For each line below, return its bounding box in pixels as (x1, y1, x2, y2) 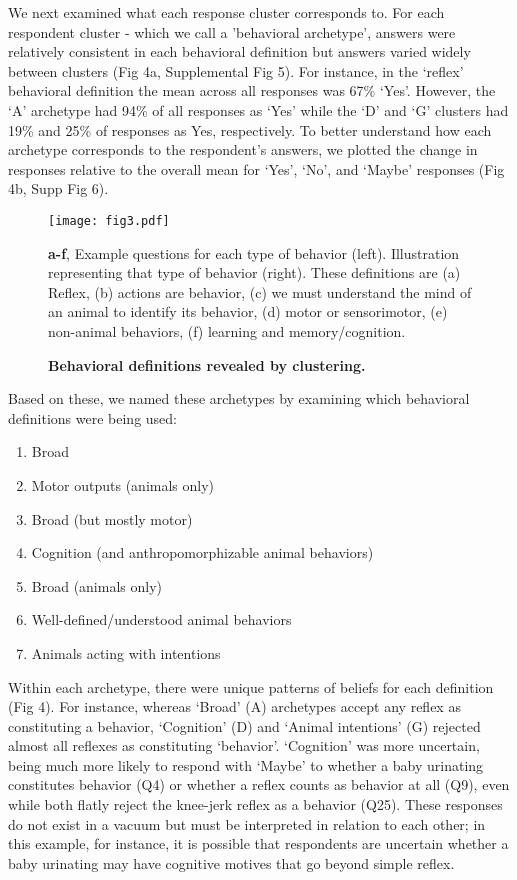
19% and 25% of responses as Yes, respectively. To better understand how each (8, 119, 492, 140)
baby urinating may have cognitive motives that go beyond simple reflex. (8, 852, 455, 873)
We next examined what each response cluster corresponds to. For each (8, 2, 445, 22)
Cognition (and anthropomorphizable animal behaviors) (31, 542, 374, 563)
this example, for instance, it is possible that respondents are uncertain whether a (8, 833, 509, 854)
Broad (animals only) (31, 575, 163, 596)
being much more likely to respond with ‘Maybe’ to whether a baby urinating (8, 754, 484, 775)
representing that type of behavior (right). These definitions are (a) (48, 262, 461, 283)
